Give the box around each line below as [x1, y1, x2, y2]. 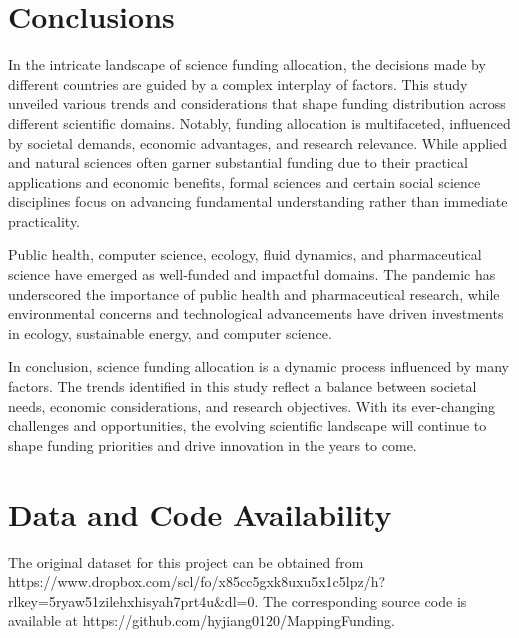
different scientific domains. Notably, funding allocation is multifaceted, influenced [8, 112, 511, 133]
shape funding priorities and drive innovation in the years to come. [8, 434, 417, 455]
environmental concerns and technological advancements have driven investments [8, 303, 504, 324]
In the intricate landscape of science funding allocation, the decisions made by [8, 54, 486, 75]
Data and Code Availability [8, 493, 392, 534]
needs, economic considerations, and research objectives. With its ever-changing [8, 395, 496, 416]
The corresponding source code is [262, 590, 467, 611]
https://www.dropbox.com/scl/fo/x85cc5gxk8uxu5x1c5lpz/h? [8, 571, 386, 592]
